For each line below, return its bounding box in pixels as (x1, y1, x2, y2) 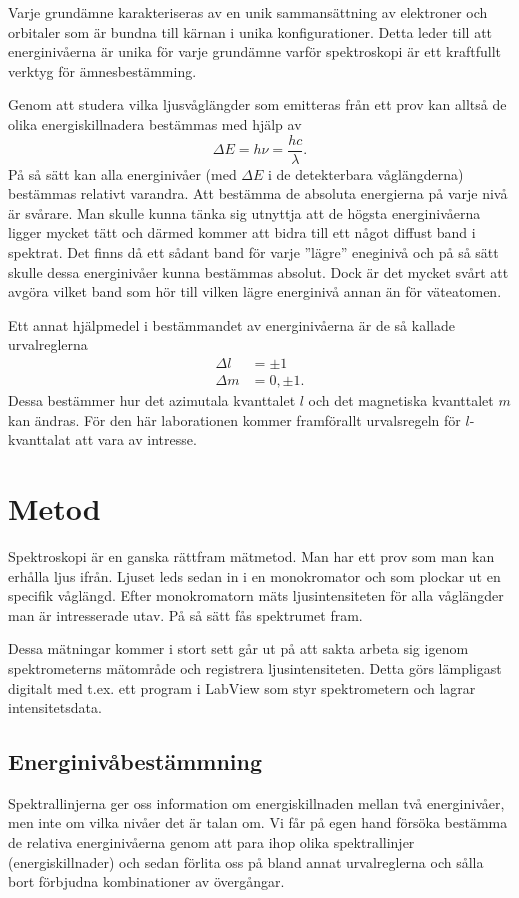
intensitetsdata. (8, 697, 102, 718)
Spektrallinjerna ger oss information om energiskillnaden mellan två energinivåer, (8, 792, 505, 813)
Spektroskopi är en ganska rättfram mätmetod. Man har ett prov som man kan (8, 545, 495, 566)
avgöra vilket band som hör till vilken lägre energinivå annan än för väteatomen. (8, 281, 502, 302)
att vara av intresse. (75, 429, 197, 450)
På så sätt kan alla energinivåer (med (8, 163, 237, 184)
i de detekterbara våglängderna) (268, 163, 464, 184)
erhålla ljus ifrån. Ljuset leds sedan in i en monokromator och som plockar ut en (8, 565, 501, 586)
